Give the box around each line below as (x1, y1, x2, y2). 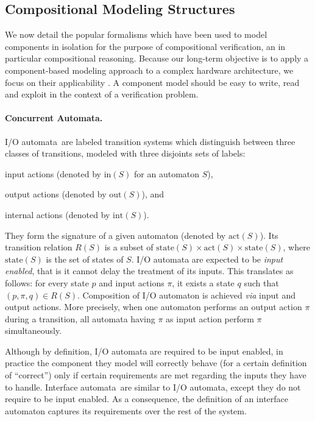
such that (244, 276, 279, 289)
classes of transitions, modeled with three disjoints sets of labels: (5, 147, 246, 160)
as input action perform (166, 312, 254, 325)
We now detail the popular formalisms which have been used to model (5, 28, 267, 41)
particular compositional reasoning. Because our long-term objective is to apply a (5, 52, 309, 65)
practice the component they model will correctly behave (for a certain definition (5, 356, 307, 369)
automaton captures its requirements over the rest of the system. (5, 404, 247, 417)
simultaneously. (5, 324, 62, 337)
